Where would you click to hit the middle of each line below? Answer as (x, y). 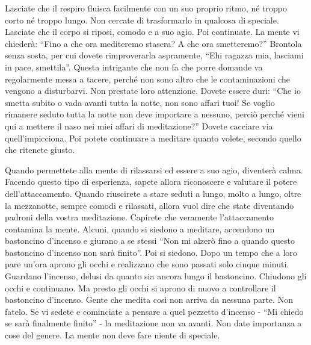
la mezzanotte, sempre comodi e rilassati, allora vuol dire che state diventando (149, 205)
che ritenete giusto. (40, 150)
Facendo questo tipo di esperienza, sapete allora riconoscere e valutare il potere (151, 182)
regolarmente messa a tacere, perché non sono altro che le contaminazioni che (148, 79)
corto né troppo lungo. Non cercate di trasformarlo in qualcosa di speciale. (142, 20)
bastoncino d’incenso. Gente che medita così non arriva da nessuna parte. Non (149, 300)
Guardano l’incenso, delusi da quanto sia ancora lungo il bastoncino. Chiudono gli (156, 276)
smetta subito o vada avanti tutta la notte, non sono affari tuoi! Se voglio (140, 102)
